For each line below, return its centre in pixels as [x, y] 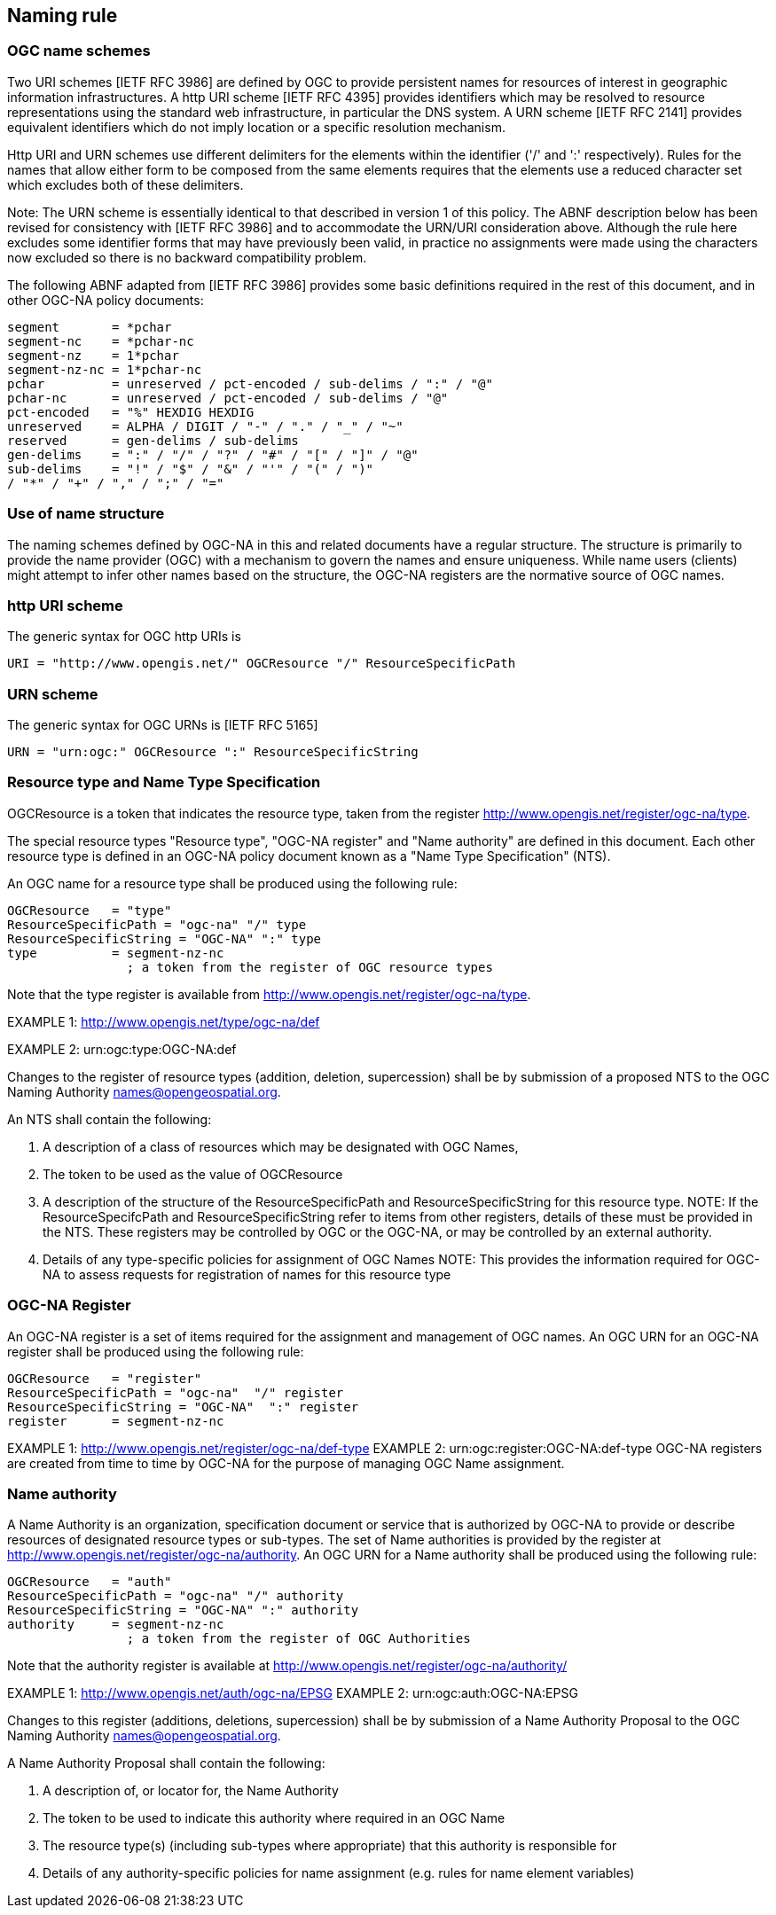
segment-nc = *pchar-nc [101, 341]
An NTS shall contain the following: [110, 1119]
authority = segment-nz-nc [116, 1625]
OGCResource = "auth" [90, 1582]
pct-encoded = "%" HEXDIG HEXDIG [131, 412]
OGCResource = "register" [105, 1378]
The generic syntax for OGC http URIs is [124, 637]
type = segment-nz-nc [116, 953]
